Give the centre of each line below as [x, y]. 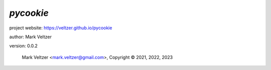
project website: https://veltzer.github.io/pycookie [61, 28]
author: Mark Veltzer [31, 37]
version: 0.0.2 [23, 46]
